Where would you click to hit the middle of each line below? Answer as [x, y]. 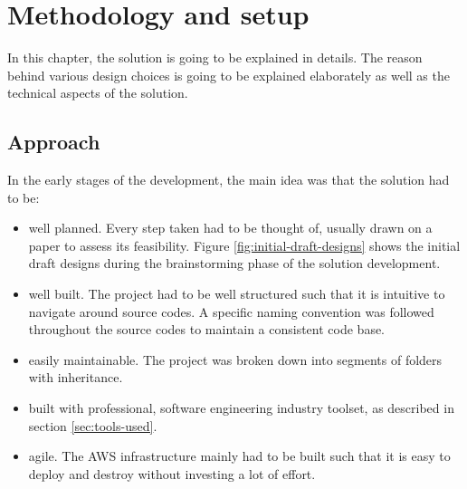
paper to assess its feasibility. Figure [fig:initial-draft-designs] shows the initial [244, 245]
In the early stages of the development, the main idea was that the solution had [229, 180]
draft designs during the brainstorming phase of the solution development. [234, 263]
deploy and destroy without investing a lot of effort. [172, 473]
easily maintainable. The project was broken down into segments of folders [235, 359]
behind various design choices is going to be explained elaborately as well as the [229, 75]
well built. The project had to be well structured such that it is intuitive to [237, 294]
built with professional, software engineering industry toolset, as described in [241, 408]
